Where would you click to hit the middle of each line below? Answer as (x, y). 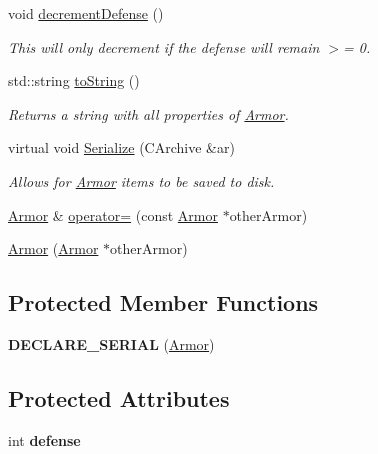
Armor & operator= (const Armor (113, 214)
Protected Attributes (119, 397)
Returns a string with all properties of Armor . (148, 113)
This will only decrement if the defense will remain (164, 46)
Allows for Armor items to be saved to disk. (141, 180)
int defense (44, 439)
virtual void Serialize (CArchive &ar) (121, 147)
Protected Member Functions (163, 302)
